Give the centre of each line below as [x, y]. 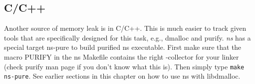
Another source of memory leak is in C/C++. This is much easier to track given [125, 28]
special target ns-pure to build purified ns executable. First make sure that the [123, 47]
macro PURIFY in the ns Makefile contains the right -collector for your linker [121, 56]
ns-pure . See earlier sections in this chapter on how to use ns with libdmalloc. [122, 76]
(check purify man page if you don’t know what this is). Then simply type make [124, 66]
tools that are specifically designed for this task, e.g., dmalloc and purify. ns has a [127, 37]
